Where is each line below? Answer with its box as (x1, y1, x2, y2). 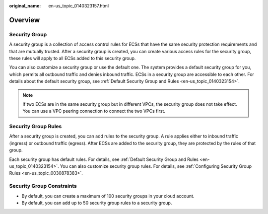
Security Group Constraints (9, 183, 77, 190)
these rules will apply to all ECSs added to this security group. (9, 55, 136, 61)
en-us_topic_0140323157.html (48, 3, 109, 8)
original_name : (9, 3, 41, 8)
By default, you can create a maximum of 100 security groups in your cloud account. (21, 193, 195, 199)
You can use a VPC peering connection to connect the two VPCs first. (22, 108, 166, 114)
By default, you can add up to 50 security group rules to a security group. (21, 200, 172, 206)
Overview (9, 15, 40, 24)
